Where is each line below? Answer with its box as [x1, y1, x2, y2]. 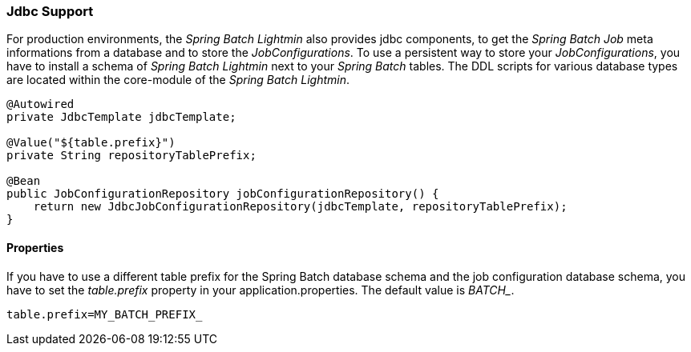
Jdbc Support [6, 3, 94, 19]
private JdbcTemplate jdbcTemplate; [6, 110, 236, 124]
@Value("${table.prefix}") [6, 136, 176, 150]
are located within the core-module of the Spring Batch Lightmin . [6, 73, 350, 87]
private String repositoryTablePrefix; [6, 149, 257, 162]
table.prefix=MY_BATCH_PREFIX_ [6, 307, 203, 321]
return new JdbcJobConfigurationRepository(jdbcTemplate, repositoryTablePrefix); [33, 200, 568, 214]
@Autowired [6, 98, 75, 111]
